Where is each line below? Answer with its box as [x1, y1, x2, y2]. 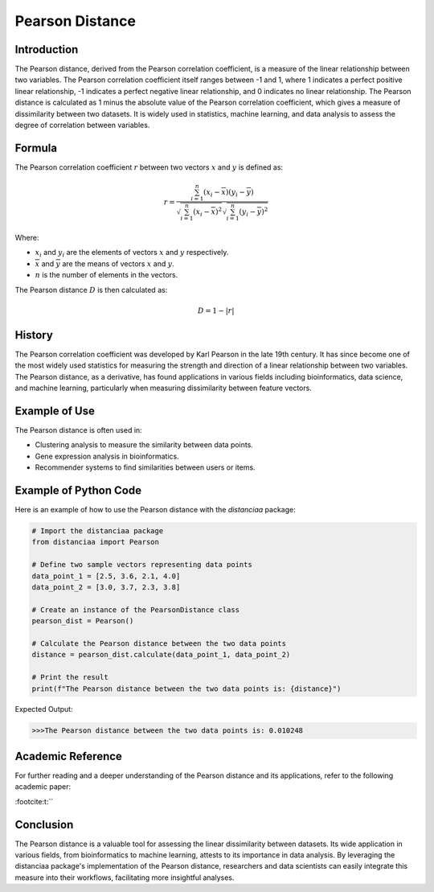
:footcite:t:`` [14, 796, 54, 806]
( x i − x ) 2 [193, 206, 223, 219]
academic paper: [14, 782, 72, 791]
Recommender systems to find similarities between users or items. [35, 462, 256, 472]
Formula [14, 141, 58, 154]
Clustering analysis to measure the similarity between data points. [35, 440, 253, 450]
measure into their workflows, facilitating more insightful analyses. [14, 873, 235, 882]
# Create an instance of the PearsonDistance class [31, 605, 240, 615]
